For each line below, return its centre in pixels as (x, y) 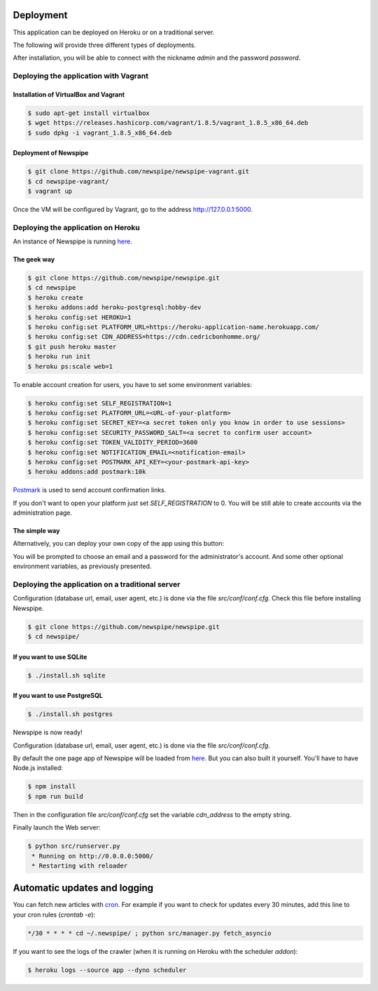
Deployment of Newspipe (51, 153)
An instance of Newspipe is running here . (72, 241)
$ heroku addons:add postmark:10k (87, 472)
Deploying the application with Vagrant (80, 76)
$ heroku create (56, 297)
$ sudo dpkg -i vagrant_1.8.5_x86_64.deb (100, 133)
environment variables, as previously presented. (82, 566)
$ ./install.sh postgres (70, 714)
